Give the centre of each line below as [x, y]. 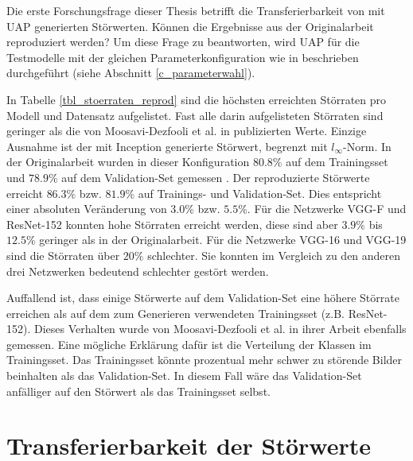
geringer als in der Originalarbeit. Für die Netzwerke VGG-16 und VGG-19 [223, 240]
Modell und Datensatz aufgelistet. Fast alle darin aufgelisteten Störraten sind [195, 115]
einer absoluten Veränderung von [87, 209]
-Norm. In [367, 146]
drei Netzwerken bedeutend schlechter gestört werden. [138, 271]
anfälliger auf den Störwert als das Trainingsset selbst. [138, 391]
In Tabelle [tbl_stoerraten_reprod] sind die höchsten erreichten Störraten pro [197, 99]
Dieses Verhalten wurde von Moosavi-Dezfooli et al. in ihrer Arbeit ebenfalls [220, 329]
